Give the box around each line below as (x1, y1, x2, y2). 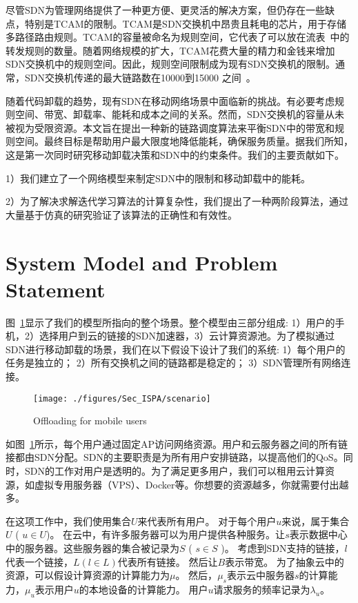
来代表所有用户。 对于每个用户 (137, 513, 277, 528)
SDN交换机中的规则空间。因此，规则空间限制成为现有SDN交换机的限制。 (6, 57, 335, 71)
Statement (6, 275, 106, 303)
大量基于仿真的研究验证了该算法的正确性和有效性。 (6, 207, 237, 221)
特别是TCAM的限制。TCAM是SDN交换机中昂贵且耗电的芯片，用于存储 (24, 16, 347, 30)
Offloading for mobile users (33, 413, 147, 428)
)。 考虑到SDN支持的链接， (221, 541, 345, 555)
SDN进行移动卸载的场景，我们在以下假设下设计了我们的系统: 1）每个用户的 (6, 342, 346, 356)
